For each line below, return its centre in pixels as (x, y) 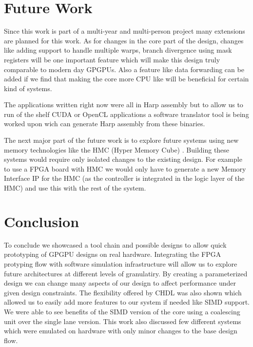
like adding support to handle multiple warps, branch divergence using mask (118, 50)
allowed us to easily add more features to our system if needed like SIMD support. (127, 302)
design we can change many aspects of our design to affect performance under (120, 283)
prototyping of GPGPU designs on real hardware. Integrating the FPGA (113, 254)
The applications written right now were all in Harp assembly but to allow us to (124, 105)
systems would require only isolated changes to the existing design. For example (123, 159)
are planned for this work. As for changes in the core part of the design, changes (124, 40)
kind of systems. (28, 88)
